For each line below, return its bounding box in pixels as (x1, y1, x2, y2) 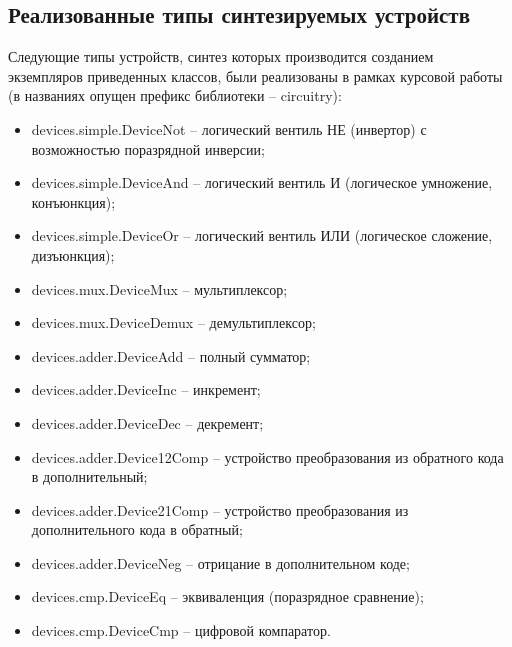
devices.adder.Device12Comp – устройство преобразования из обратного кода (31, 446, 504, 467)
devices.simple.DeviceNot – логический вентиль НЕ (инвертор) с (31, 118, 427, 139)
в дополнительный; (31, 466, 148, 487)
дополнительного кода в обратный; (31, 519, 243, 540)
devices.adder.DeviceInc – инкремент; (31, 379, 261, 400)
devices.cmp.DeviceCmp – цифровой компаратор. (31, 620, 331, 641)
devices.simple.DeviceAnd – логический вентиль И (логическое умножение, (31, 172, 493, 193)
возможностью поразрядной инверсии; (31, 138, 265, 159)
